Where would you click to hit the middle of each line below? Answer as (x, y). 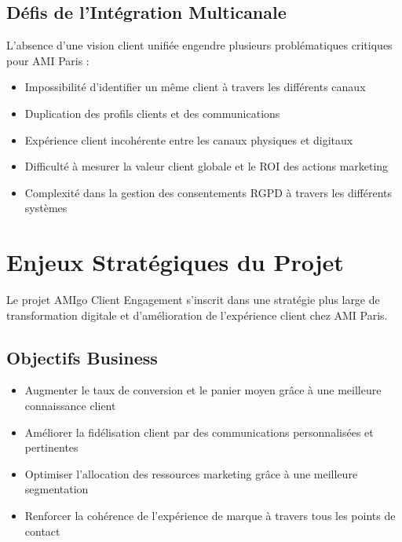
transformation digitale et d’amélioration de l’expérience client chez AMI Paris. (197, 315)
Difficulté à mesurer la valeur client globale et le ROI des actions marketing (206, 166)
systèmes (46, 208)
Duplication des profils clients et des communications (152, 113)
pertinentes (51, 447)
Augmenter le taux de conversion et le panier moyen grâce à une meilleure (203, 390)
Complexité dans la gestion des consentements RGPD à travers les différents (208, 192)
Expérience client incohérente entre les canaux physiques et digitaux (189, 139)
